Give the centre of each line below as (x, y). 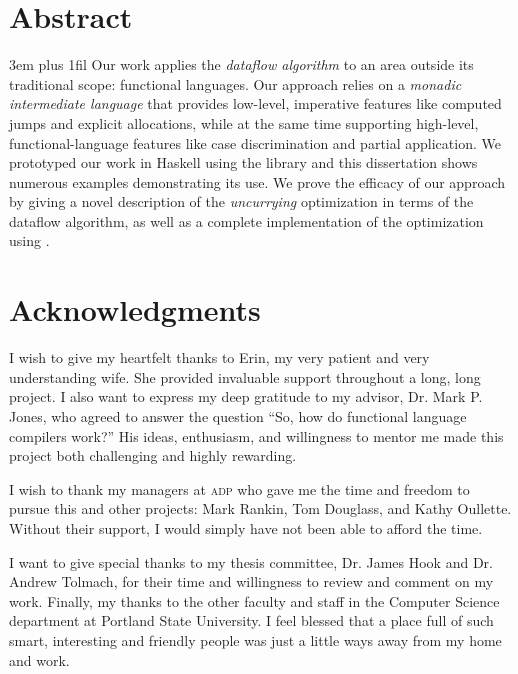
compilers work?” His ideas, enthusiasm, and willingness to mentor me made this (256, 435)
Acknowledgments (135, 309)
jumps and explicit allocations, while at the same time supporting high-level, (244, 122)
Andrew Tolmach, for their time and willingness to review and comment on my (251, 581)
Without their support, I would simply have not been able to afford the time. (246, 527)
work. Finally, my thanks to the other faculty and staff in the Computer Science (254, 600)
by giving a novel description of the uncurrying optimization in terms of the (241, 201)
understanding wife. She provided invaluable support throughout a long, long (245, 376)
